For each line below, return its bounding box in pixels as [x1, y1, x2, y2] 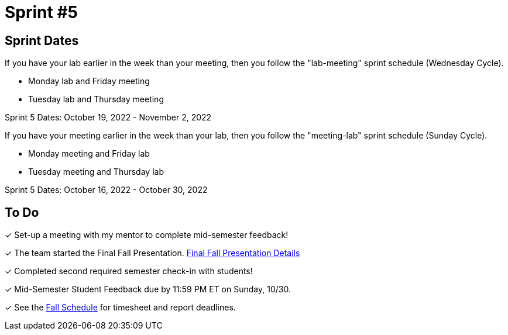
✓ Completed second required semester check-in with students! [5, 266, 253, 277]
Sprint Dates [5, 33, 79, 48]
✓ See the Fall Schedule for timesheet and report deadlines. [5, 302, 236, 313]
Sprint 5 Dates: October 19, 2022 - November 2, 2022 [5, 112, 212, 123]
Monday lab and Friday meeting [28, 76, 150, 87]
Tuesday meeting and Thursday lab [28, 167, 164, 177]
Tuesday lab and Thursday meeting [28, 94, 164, 105]
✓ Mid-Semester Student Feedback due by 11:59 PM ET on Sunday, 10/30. [5, 284, 291, 295]
